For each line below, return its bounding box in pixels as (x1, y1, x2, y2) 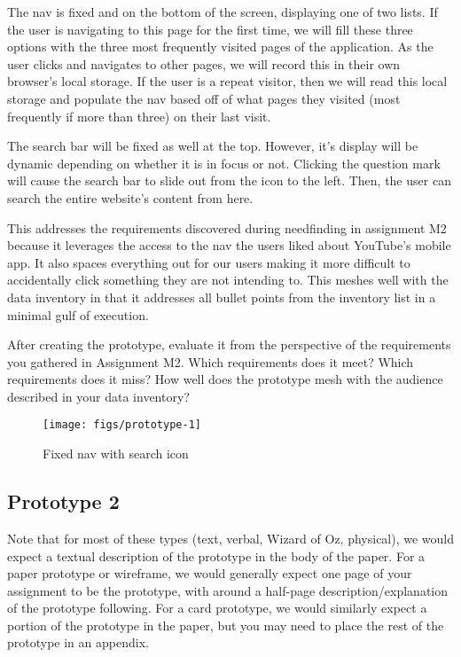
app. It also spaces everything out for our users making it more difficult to (7, 253, 410, 271)
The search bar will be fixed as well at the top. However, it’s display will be (7, 137, 418, 155)
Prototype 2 (7, 488, 120, 515)
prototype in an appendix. (7, 633, 149, 652)
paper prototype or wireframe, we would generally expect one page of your (7, 564, 412, 583)
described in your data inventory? (7, 387, 190, 405)
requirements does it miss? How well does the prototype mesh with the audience (7, 370, 443, 388)
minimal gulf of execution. (7, 305, 149, 324)
